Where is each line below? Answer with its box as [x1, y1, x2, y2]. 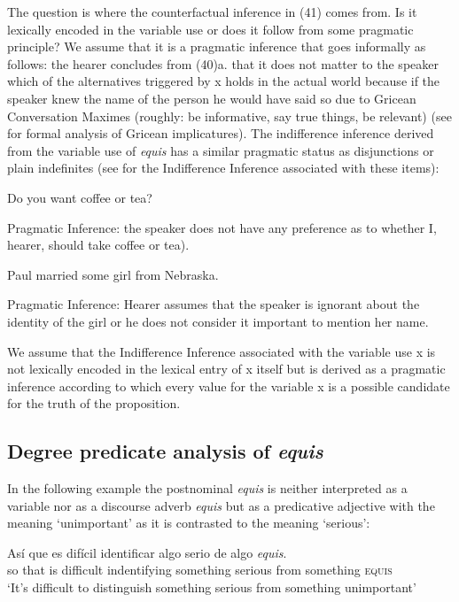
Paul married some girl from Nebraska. [7, 265, 219, 283]
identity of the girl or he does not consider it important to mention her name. [7, 312, 429, 330]
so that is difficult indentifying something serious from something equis [7, 560, 393, 579]
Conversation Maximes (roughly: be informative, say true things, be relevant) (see [7, 106, 452, 125]
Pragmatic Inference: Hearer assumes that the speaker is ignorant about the [7, 295, 420, 313]
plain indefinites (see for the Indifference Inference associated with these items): [7, 158, 440, 177]
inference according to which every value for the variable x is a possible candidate [7, 376, 450, 395]
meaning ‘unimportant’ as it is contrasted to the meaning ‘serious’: [7, 513, 370, 532]
